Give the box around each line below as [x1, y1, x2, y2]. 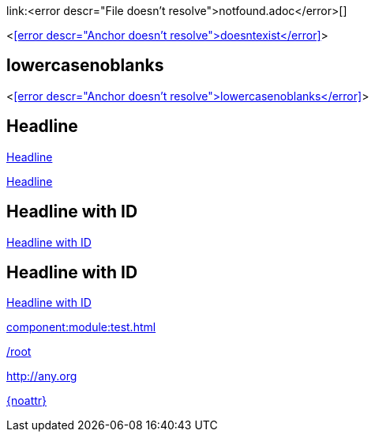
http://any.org [6, 369, 77, 383]
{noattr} [6, 394, 47, 408]
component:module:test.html [6, 320, 156, 334]
